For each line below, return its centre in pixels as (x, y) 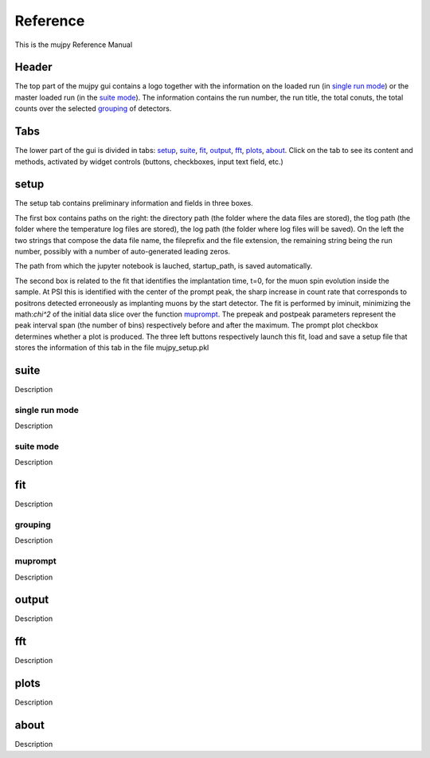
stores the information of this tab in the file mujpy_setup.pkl (112, 348)
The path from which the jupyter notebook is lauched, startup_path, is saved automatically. (164, 266)
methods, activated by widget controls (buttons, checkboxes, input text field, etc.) (149, 161)
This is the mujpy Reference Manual (74, 45)
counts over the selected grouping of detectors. (93, 108)
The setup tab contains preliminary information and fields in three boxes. (134, 203)
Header (33, 67)
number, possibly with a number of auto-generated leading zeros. (123, 251)
